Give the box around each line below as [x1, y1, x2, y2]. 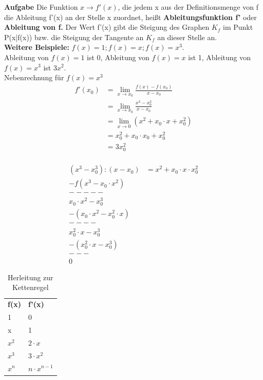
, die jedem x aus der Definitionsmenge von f [118, 2, 258, 12]
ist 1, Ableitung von [188, 51, 251, 62]
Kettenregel [12, 282, 49, 293]
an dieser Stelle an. [157, 31, 217, 42]
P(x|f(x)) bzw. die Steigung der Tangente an [4, 31, 144, 42]
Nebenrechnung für [4, 72, 64, 83]
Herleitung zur [8, 272, 53, 282]
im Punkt [223, 22, 253, 32]
